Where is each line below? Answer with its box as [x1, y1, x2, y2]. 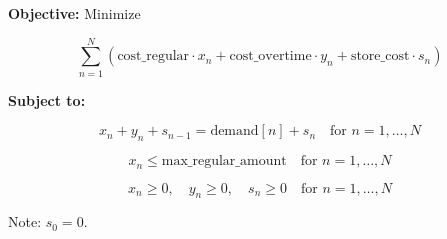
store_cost [350, 49, 410, 64]
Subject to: [8, 89, 86, 110]
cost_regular [117, 49, 190, 64]
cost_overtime [229, 49, 312, 64]
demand [210, 124, 259, 139]
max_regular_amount [161, 154, 287, 169]
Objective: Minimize [8, 3, 141, 23]
